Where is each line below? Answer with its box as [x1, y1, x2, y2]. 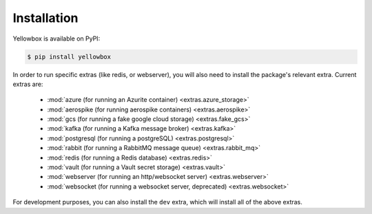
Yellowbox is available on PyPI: [12, 34, 101, 43]
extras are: [12, 80, 43, 88]
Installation [12, 10, 79, 25]
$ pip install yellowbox [27, 52, 112, 61]
